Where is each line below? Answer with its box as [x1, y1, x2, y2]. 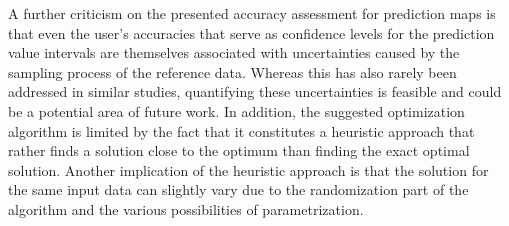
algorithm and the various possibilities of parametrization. [8, 198, 364, 219]
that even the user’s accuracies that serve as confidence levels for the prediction [8, 22, 495, 43]
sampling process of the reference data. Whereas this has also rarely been [8, 61, 457, 82]
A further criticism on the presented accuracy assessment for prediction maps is [8, 3, 496, 23]
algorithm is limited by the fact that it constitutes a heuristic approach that [8, 120, 475, 141]
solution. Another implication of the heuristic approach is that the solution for [8, 159, 489, 180]
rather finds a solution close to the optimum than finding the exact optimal [8, 140, 470, 161]
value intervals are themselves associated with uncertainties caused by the [8, 42, 460, 63]
